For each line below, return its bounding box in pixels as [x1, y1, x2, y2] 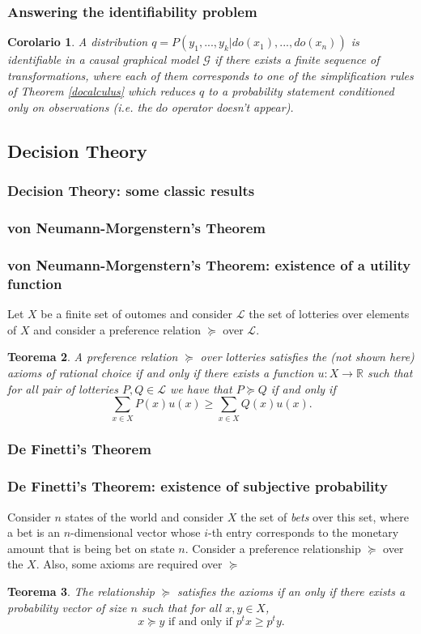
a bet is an [7, 524, 61, 541]
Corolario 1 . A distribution [7, 33, 148, 50]
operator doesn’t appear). [171, 99, 294, 115]
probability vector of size [7, 598, 127, 615]
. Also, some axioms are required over [36, 555, 223, 572]
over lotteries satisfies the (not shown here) [200, 348, 415, 365]
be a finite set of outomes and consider [40, 305, 233, 322]
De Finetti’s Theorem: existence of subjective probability [7, 476, 389, 496]
